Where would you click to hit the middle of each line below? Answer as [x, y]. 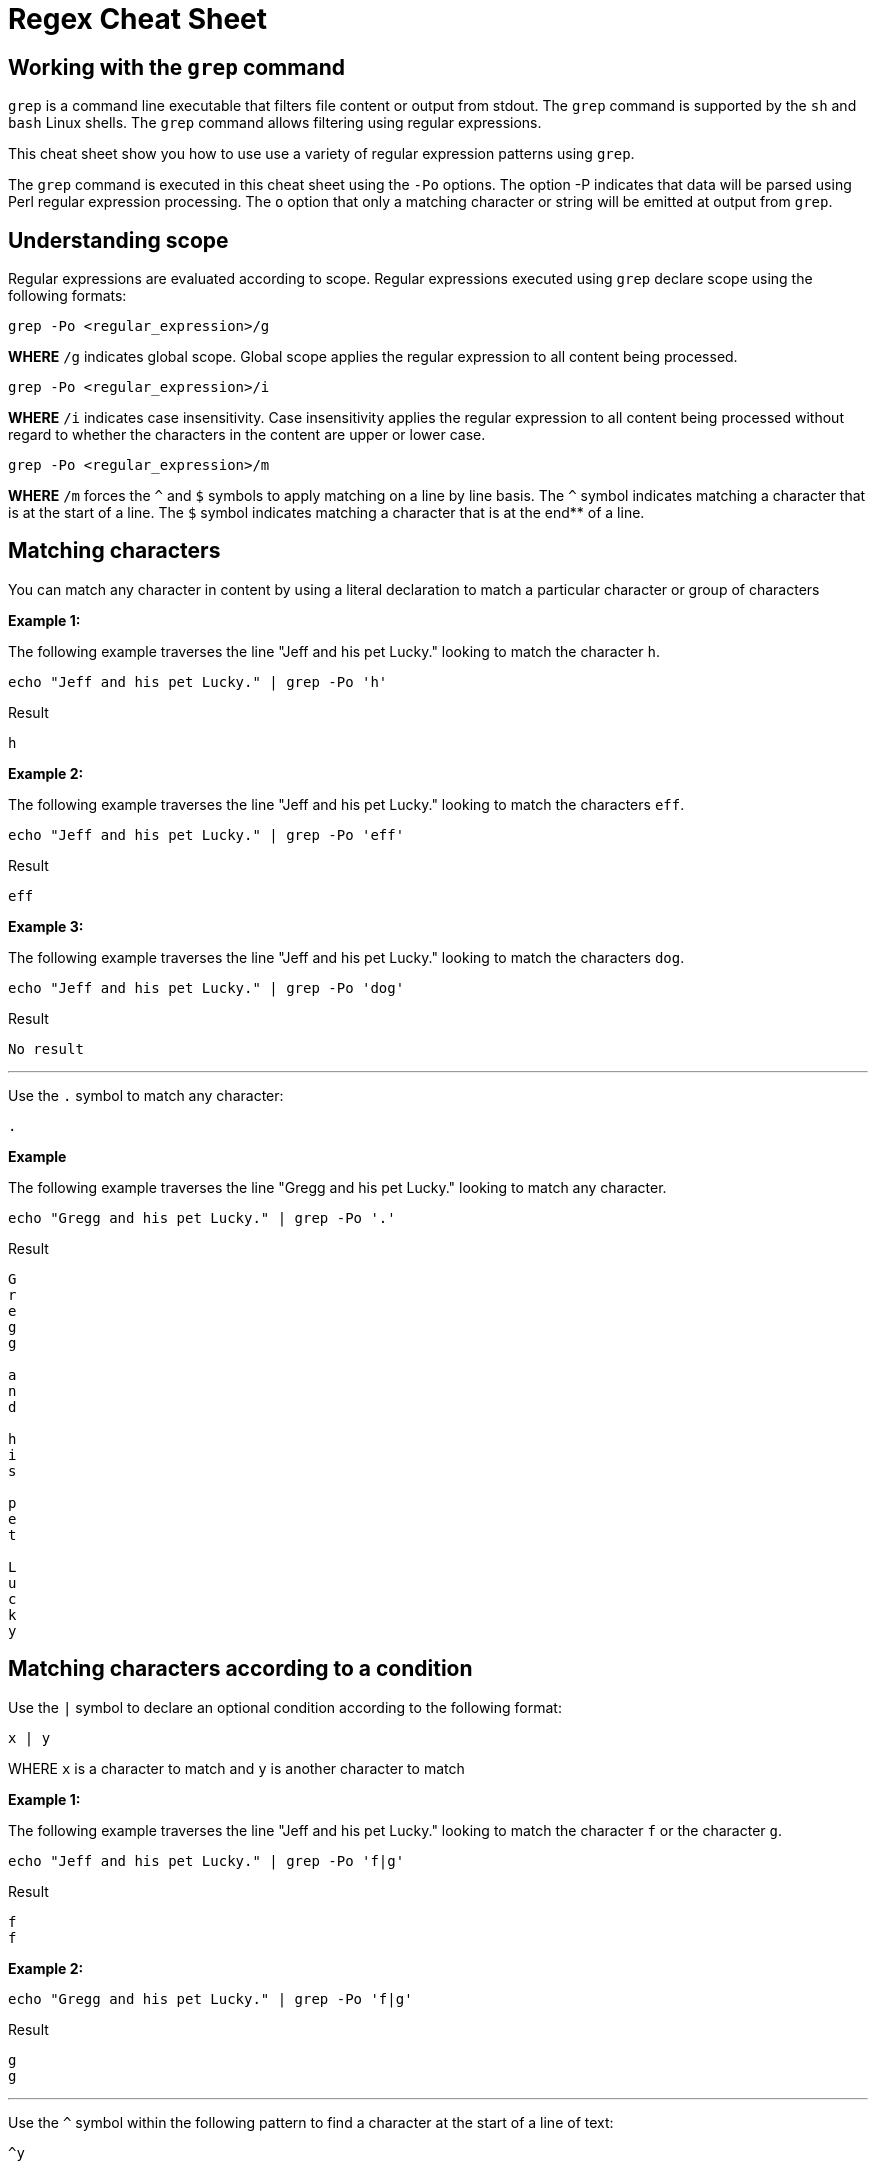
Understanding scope [118, 240]
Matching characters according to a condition [240, 1669]
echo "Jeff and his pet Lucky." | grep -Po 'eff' [206, 834]
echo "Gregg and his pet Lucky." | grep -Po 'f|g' [210, 1998]
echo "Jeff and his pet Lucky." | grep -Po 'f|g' [206, 1860]
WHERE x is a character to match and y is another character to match [236, 1768]
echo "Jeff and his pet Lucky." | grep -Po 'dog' [206, 987]
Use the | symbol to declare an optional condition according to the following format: [285, 1707]
